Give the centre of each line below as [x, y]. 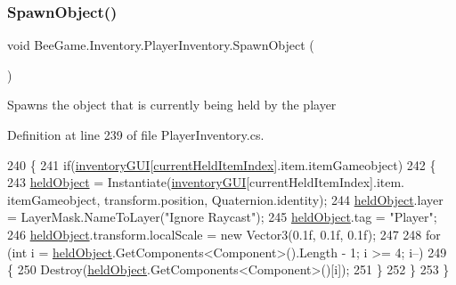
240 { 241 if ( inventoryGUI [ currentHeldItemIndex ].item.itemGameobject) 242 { [222, 164]
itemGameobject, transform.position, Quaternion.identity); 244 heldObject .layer [225, 199]
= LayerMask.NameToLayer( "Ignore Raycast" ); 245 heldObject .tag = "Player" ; [222, 217]
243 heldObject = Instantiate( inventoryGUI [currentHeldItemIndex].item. [206, 182]
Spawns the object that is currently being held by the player [172, 105]
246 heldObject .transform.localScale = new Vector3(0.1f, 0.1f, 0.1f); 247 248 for [224, 234]
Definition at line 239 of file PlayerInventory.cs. [136, 134]
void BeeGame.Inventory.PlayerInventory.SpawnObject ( [161, 45]
